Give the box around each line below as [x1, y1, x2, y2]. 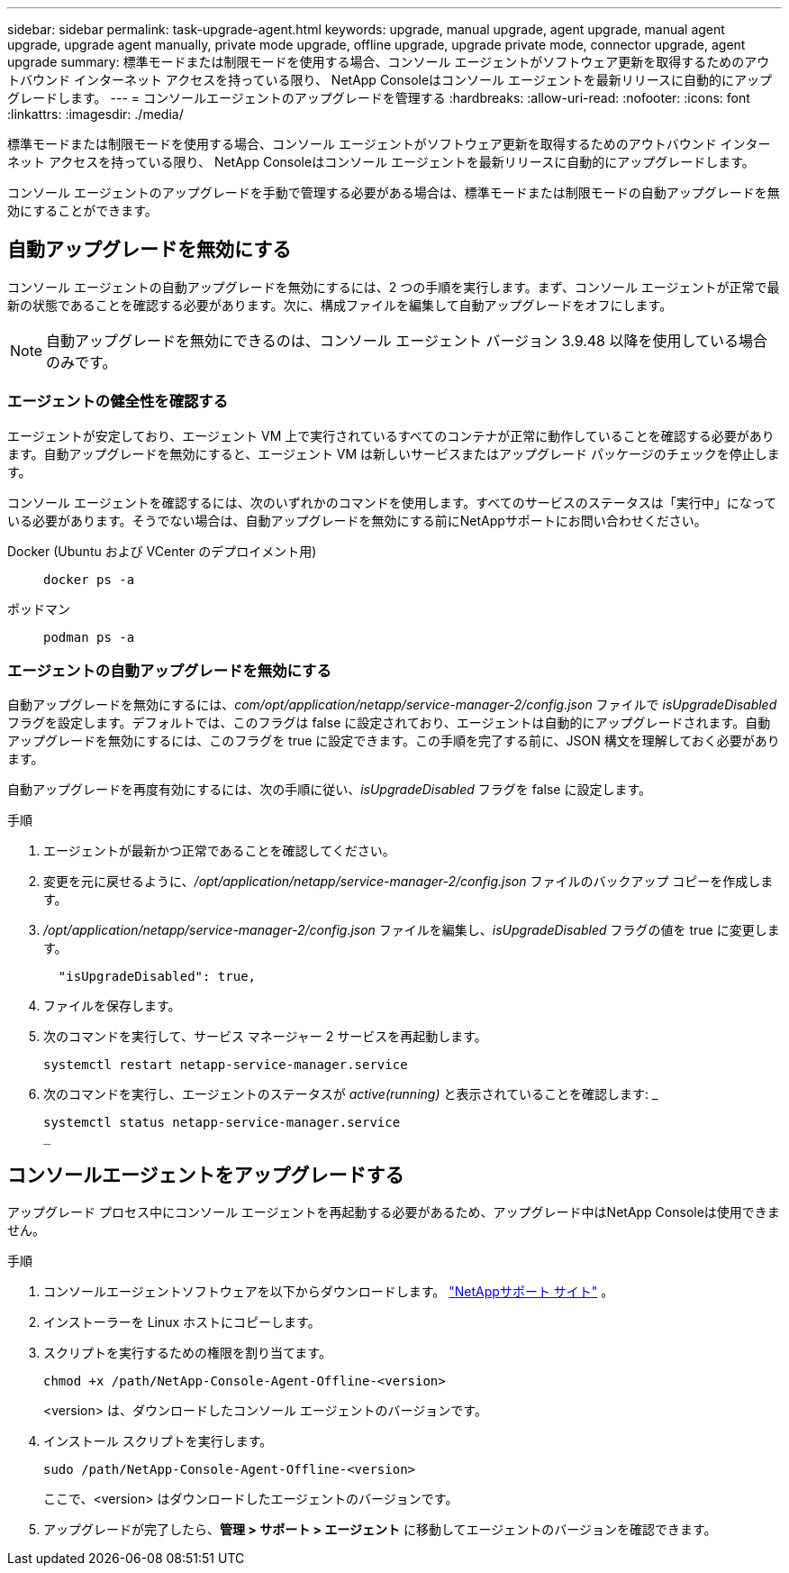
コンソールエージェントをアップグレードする [7, 1163, 404, 1186]
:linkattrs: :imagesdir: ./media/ [7, 106, 184, 122]
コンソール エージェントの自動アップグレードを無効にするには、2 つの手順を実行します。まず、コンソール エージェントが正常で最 [7, 279, 780, 295]
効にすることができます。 [7, 203, 158, 218]
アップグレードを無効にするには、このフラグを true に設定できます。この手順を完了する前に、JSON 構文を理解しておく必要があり [7, 733, 780, 749]
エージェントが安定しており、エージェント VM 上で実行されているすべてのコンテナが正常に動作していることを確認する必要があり [7, 427, 775, 444]
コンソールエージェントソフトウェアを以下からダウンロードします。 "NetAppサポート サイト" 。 [43, 1284, 614, 1300]
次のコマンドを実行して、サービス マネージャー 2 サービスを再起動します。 [43, 1029, 487, 1045]
